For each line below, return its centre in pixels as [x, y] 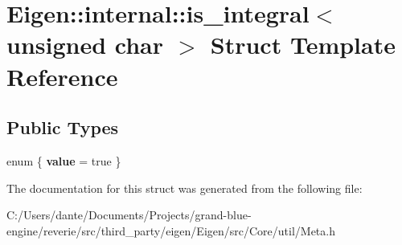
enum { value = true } [64, 160]
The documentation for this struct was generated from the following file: [185, 188]
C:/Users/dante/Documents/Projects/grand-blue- [129, 215]
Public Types [63, 127]
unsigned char [85, 45]
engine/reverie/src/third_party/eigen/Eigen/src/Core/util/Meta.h [171, 230]
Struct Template [303, 45]
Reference [62, 76]
